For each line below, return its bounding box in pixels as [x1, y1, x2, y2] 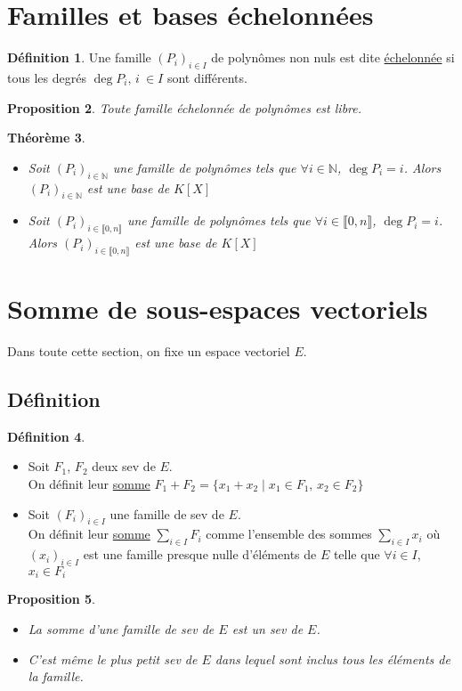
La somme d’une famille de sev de [28, 620, 215, 638]
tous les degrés [7, 68, 86, 86]
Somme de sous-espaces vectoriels [7, 290, 428, 327]
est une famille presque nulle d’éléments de [83, 545, 317, 564]
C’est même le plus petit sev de [28, 649, 198, 668]
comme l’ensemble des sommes [206, 524, 372, 543]
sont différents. [166, 68, 247, 86]
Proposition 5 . [7, 589, 95, 608]
